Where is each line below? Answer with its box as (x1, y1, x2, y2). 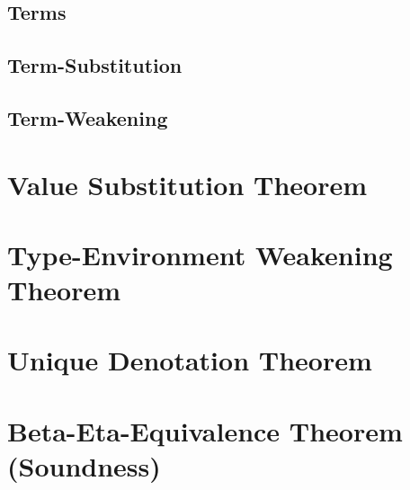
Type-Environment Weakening (7, 236, 393, 272)
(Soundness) (7, 448, 161, 485)
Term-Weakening (7, 103, 168, 131)
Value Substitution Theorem (7, 165, 368, 202)
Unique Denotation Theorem (7, 342, 372, 379)
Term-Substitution (7, 51, 183, 79)
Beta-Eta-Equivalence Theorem (7, 412, 403, 449)
